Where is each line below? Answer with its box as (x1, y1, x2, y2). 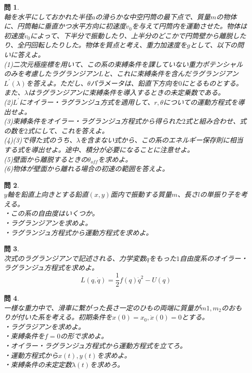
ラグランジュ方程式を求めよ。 (4, 262, 99, 273)
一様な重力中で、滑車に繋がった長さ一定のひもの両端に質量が (4, 302, 201, 312)
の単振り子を (200, 189, 241, 199)
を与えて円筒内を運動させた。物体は (132, 21, 247, 31)
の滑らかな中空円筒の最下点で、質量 (95, 11, 211, 21)
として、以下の (190, 40, 237, 50)
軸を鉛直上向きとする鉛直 (7, 189, 89, 199)
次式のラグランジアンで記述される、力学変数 (4, 253, 146, 263)
